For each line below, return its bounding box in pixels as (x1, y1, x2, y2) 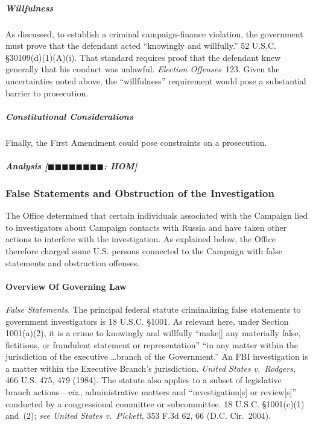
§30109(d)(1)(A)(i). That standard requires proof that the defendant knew (5, 51, 281, 63)
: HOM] (104, 159, 138, 172)
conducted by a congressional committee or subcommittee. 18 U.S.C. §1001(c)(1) (5, 397, 305, 410)
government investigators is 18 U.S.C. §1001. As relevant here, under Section (5, 315, 289, 327)
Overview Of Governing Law (5, 280, 127, 292)
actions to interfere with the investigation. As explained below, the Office (5, 233, 276, 245)
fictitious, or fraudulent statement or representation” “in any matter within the (5, 338, 299, 351)
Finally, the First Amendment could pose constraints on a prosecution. (5, 136, 267, 148)
